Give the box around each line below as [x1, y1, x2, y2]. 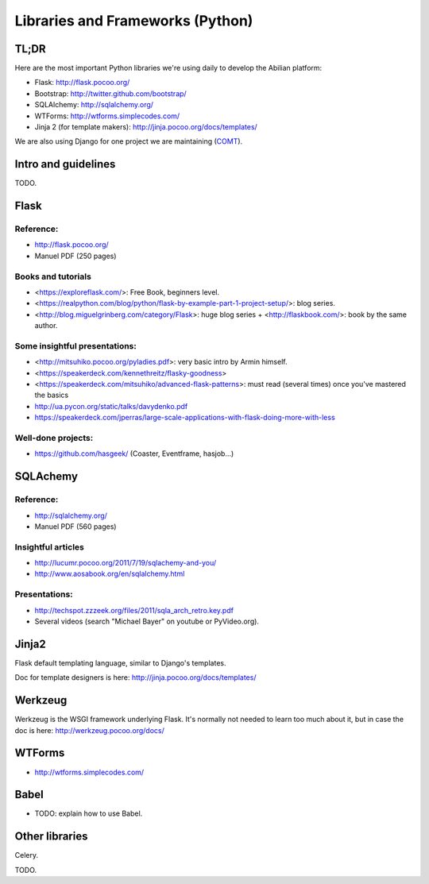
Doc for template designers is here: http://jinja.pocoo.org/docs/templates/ [14, 673, 257, 682]
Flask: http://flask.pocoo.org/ [34, 78, 130, 87]
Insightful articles [14, 541, 85, 552]
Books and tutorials [14, 271, 91, 282]
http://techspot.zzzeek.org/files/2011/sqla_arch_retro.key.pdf [34, 605, 234, 615]
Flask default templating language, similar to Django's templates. [14, 658, 226, 667]
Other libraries [14, 830, 88, 843]
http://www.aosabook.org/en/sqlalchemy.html [34, 569, 185, 579]
